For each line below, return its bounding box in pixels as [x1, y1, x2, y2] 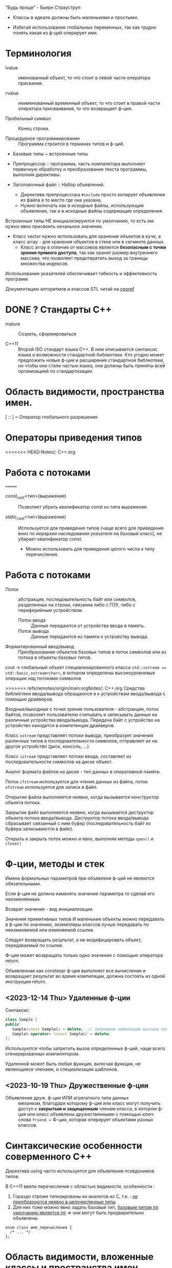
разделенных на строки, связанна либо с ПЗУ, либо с [18, 602, 136, 608]
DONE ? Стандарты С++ [5, 304, 112, 315]
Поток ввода [18, 617, 46, 623]
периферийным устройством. [18, 607, 83, 613]
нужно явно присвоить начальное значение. [5, 223, 103, 229]
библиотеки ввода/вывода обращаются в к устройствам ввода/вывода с [5, 691, 165, 697]
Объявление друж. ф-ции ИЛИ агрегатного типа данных [5, 1095, 129, 1101]
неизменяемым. [5, 896, 41, 902]
